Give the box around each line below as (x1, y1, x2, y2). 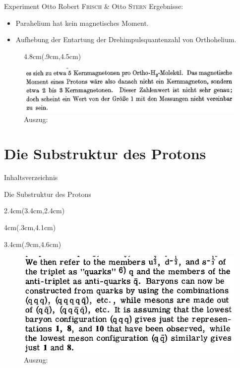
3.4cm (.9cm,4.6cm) (4, 239, 61, 249)
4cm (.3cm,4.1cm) (4, 222, 56, 232)
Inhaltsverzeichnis (4, 172, 58, 183)
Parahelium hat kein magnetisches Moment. (15, 17, 149, 28)
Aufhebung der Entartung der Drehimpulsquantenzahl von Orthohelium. (15, 34, 237, 45)
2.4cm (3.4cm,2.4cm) (4, 205, 65, 216)
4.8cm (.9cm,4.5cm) (24, 51, 81, 61)
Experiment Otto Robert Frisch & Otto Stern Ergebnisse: (4, 1, 183, 11)
